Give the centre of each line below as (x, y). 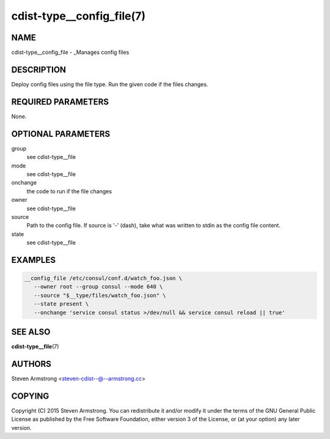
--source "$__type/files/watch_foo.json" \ (100, 295)
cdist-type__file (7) (35, 347)
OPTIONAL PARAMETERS (61, 134)
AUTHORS (31, 364)
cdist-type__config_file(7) (79, 16)
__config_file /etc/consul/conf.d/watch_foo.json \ (103, 279)
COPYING (30, 396)
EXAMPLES (34, 260)
